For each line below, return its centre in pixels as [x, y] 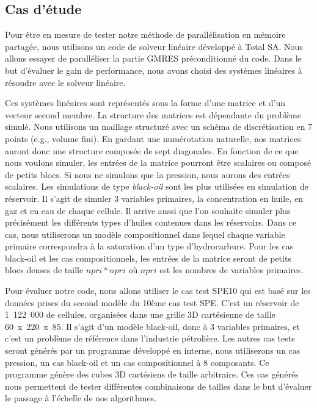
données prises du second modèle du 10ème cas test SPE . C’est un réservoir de [152, 302]
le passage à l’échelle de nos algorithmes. [81, 398]
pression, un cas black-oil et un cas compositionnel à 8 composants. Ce [137, 362]
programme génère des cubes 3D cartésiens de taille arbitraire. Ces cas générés [152, 374]
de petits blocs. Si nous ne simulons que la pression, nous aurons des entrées [148, 174]
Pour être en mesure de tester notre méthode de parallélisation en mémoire [145, 34]
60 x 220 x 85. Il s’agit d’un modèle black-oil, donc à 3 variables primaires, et [152, 326]
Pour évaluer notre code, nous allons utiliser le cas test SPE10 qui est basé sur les [158, 291]
